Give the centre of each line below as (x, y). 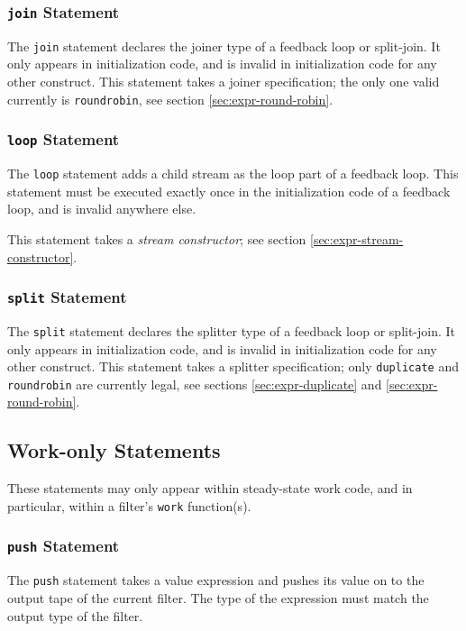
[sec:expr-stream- (357, 238)
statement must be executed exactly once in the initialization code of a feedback (229, 191)
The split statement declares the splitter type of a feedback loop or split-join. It (232, 330)
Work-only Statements (114, 450)
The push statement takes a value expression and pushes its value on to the (216, 580)
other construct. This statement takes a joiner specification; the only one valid (224, 82)
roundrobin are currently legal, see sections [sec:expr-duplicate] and (195, 384)
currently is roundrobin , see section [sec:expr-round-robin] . (170, 99)
